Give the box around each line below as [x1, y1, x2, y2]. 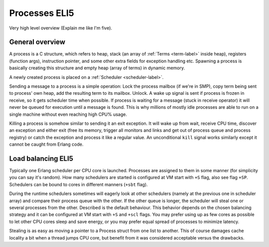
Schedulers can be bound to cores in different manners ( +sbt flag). [9, 181, 148, 187]
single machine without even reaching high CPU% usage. [9, 111, 127, 117]
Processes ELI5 [9, 7, 74, 18]
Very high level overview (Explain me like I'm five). [9, 25, 112, 31]
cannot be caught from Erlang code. [9, 141, 84, 147]
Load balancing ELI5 [9, 154, 73, 163]
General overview [9, 38, 66, 46]
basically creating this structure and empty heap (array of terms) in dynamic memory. [9, 65, 185, 71]
